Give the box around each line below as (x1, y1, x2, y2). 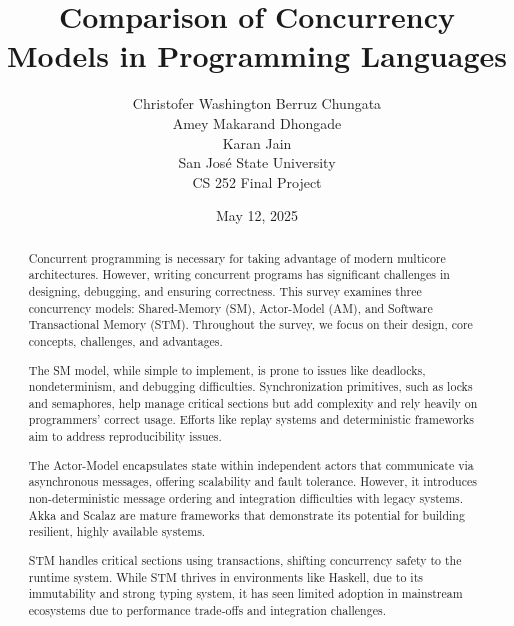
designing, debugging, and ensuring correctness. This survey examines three (28, 282, 422, 299)
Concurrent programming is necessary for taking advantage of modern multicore (28, 249, 446, 266)
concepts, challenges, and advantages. (28, 332, 223, 349)
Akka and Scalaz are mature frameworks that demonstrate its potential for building (28, 506, 465, 523)
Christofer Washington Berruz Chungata (132, 93, 382, 114)
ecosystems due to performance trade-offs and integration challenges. (28, 601, 386, 618)
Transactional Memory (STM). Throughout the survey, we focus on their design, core (28, 316, 473, 333)
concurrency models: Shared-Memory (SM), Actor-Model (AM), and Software (28, 299, 433, 316)
